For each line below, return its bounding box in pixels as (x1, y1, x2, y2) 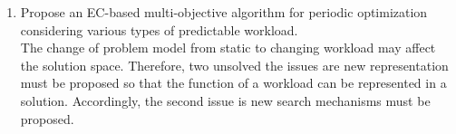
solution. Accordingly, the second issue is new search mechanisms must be (20, 91, 431, 110)
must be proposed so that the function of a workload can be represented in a (20, 73, 447, 92)
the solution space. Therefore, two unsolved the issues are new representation (20, 55, 449, 74)
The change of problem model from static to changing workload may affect (20, 38, 436, 57)
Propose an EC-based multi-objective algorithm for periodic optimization (20, 3, 428, 21)
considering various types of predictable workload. (20, 20, 298, 39)
